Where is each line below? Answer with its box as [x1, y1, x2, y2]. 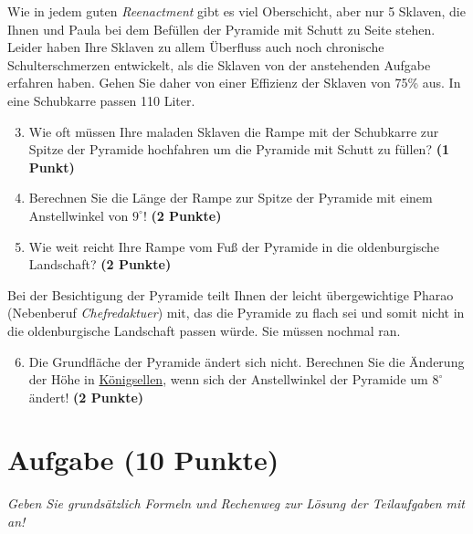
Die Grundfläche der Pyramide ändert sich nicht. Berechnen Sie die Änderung [28, 351, 465, 371]
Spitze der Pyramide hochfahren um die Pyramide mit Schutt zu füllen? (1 [28, 140, 449, 159]
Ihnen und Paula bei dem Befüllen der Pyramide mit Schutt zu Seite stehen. [7, 19, 436, 38]
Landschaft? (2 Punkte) [28, 255, 172, 274]
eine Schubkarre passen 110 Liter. [7, 90, 195, 110]
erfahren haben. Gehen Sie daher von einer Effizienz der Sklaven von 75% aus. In [7, 73, 461, 92]
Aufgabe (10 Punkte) [7, 441, 279, 478]
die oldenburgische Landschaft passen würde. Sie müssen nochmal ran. [7, 320, 401, 340]
